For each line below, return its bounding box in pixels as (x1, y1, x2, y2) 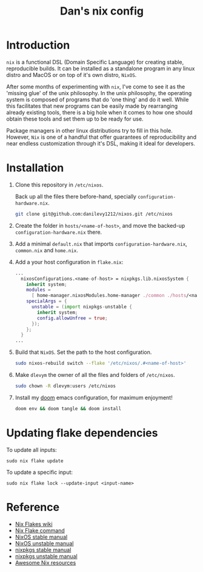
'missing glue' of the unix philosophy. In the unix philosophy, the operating (6, 89, 192, 96)
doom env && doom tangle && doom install (15, 405, 122, 411)
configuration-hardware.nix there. (15, 228, 102, 236)
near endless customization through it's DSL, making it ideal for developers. (6, 139, 196, 147)
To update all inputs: (6, 446, 58, 453)
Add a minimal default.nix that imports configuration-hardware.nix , (15, 240, 188, 247)
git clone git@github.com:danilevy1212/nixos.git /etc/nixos (15, 211, 173, 217)
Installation (6, 161, 64, 175)
